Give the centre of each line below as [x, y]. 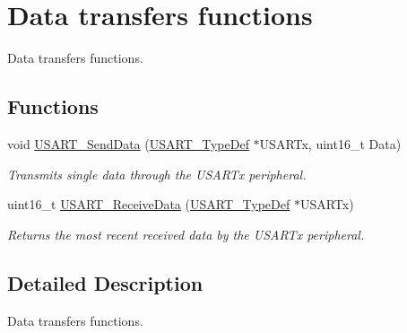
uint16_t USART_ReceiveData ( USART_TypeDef [149, 204]
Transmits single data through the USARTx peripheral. [157, 174]
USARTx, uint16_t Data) [330, 143]
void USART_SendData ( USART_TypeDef [128, 143]
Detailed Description [105, 282]
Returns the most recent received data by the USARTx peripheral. [186, 234]
